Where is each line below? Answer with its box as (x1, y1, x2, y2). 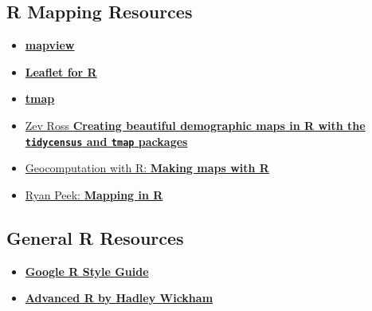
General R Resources (6, 225, 184, 250)
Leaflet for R (25, 63, 97, 80)
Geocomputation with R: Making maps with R (25, 159, 269, 176)
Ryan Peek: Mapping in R (25, 186, 163, 203)
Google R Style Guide (25, 262, 149, 279)
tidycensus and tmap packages (25, 132, 188, 149)
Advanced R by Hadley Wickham (25, 289, 213, 306)
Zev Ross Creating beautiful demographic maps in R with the (25, 116, 366, 133)
